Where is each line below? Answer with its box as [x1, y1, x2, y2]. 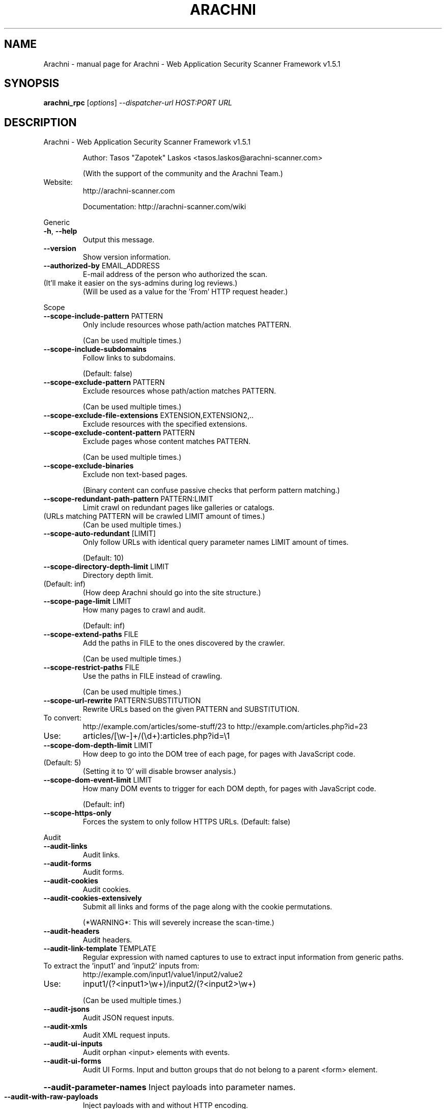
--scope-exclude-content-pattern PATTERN [43, 428, 195, 437]
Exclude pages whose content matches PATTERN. [82, 437, 250, 446]
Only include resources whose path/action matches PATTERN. [82, 320, 292, 329]
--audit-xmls [43, 1022, 88, 1031]
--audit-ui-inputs [43, 1039, 103, 1048]
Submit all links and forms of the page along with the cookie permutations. [82, 902, 332, 911]
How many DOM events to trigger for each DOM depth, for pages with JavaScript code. [82, 784, 376, 793]
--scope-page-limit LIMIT [43, 597, 132, 606]
